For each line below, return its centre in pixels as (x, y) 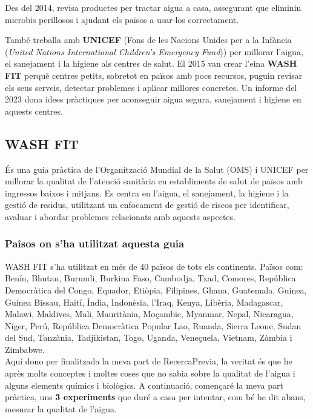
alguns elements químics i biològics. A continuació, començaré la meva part (144, 385)
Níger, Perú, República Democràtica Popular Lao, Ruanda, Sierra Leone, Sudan (153, 325)
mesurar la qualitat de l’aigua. (61, 408)
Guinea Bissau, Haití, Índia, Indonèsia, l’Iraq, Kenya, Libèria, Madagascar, (144, 302)
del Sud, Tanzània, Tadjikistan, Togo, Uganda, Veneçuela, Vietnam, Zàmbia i (149, 337)
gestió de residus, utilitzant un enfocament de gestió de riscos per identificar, (147, 205)
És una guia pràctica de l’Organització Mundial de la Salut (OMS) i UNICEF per (157, 169)
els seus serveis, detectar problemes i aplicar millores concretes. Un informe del (151, 87)
